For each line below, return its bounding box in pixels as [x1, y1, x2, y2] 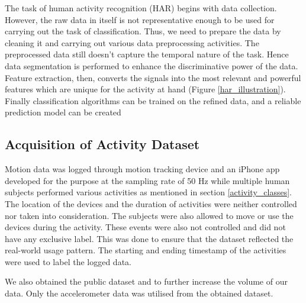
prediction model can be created [5, 106, 121, 118]
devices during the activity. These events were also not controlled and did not [5, 221, 286, 233]
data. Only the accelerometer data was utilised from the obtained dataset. [5, 287, 273, 299]
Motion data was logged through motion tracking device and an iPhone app [5, 163, 280, 175]
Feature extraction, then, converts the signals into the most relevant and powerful [5, 71, 301, 83]
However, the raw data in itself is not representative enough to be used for [5, 13, 275, 25]
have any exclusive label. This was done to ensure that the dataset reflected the [5, 232, 294, 244]
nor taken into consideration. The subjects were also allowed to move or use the [5, 209, 294, 221]
